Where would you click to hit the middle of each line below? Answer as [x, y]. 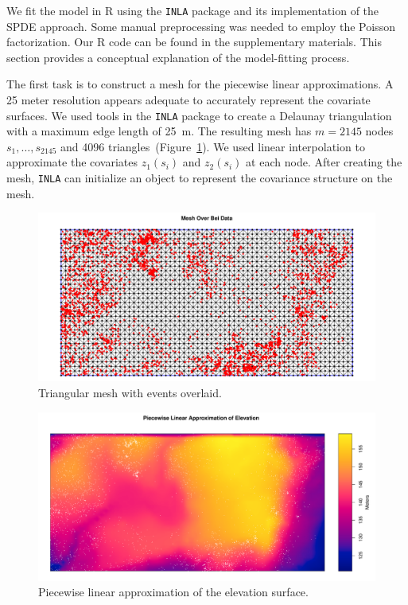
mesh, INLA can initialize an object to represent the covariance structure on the [200, 178]
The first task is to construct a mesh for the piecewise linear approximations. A [200, 84]
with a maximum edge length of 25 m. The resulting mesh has [159, 131]
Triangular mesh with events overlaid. [130, 392]
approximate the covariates [72, 162]
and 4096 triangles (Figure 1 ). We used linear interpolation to [213, 146]
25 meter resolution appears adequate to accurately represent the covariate [188, 100]
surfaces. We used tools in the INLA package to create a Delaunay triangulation [199, 115]
